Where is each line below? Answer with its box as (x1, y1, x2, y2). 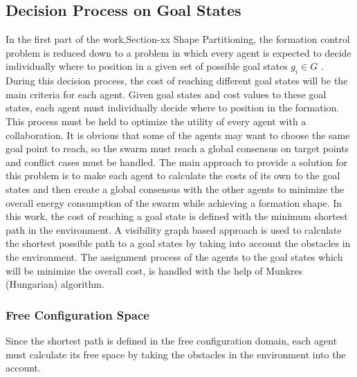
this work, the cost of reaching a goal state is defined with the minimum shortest (6, 209, 348, 223)
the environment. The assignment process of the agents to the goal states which (6, 249, 343, 264)
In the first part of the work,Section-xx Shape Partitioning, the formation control (6, 32, 350, 46)
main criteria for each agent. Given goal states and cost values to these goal (6, 86, 327, 101)
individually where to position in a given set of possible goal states (6, 59, 288, 73)
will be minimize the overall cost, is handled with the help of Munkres (6, 263, 303, 277)
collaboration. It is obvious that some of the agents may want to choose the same (6, 127, 350, 142)
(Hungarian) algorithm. (6, 277, 104, 291)
